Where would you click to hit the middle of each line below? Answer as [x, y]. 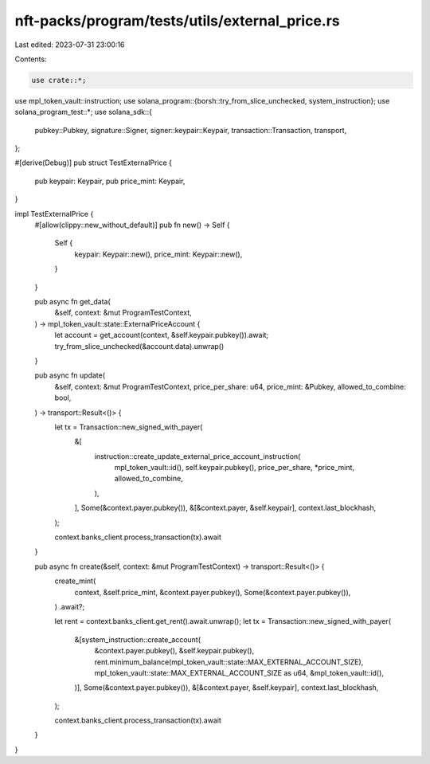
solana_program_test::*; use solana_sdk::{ [84, 112]
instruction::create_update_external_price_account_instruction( [197, 456]
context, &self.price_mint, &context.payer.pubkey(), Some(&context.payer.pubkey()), [213, 592]
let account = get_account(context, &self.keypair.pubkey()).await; [162, 335]
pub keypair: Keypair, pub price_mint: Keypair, [110, 181]
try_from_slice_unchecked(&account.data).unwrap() [139, 346]
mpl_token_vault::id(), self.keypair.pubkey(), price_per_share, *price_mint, [234, 468]
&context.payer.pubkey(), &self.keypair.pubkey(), [174, 651]
